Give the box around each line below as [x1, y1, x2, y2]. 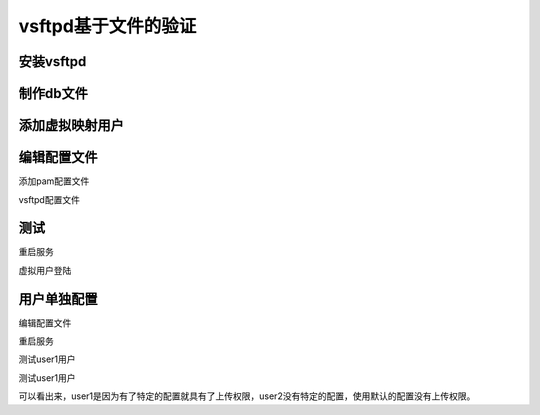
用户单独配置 [18, 290, 98, 307]
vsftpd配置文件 [18, 193, 80, 205]
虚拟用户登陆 [18, 264, 72, 276]
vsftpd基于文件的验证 [18, 15, 197, 37]
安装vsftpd [18, 53, 87, 70]
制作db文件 [18, 85, 89, 102]
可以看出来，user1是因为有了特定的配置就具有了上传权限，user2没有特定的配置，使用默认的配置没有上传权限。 [18, 390, 476, 402]
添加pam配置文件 [18, 175, 90, 187]
